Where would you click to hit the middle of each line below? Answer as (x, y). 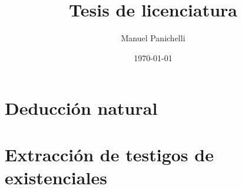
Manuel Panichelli (153, 38)
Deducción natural (81, 108)
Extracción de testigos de (109, 154)
